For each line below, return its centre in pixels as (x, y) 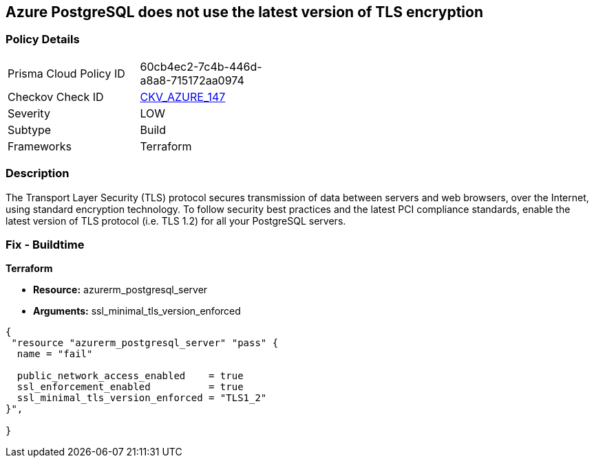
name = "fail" (55, 354)
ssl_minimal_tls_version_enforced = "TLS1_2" (142, 398)
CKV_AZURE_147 (183, 97)
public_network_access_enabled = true (130, 376)
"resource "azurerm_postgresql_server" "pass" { (145, 343)
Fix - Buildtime (45, 244)
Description (38, 173)
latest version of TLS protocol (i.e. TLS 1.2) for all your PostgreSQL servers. (176, 221)
